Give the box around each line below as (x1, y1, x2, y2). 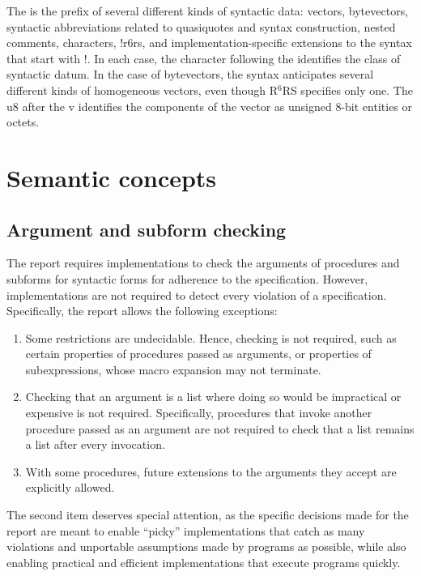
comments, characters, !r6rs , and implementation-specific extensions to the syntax (6, 34, 412, 51)
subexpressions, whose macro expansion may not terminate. (25, 361, 321, 378)
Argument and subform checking (6, 216, 287, 241)
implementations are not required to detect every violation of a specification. (6, 286, 387, 303)
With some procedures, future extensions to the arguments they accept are (25, 463, 397, 480)
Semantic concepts (6, 160, 217, 194)
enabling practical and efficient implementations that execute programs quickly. (6, 553, 401, 570)
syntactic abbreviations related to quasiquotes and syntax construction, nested (6, 18, 396, 35)
